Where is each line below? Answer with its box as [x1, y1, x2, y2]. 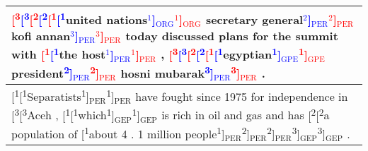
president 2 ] [11, 62, 73, 81]
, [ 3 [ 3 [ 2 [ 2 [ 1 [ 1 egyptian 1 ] [161, 44, 282, 63]
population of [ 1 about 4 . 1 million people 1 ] [11, 123, 225, 142]
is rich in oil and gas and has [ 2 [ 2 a [161, 104, 330, 123]
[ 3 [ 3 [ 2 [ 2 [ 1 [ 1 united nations [11, 9, 148, 28]
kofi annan [11, 28, 71, 44]
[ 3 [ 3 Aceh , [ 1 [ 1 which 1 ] [11, 104, 115, 123]
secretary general [205, 11, 304, 28]
